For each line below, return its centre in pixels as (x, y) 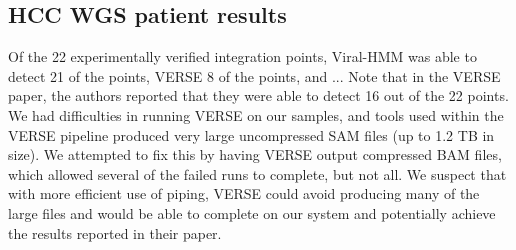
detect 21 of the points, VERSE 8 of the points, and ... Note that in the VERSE (254, 75)
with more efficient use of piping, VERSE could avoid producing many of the (244, 193)
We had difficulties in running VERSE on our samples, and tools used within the (256, 114)
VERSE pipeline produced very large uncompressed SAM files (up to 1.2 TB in (251, 134)
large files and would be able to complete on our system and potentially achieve (252, 212)
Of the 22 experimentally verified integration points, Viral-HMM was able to (242, 56)
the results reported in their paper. (115, 232)
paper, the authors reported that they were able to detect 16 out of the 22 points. (258, 95)
